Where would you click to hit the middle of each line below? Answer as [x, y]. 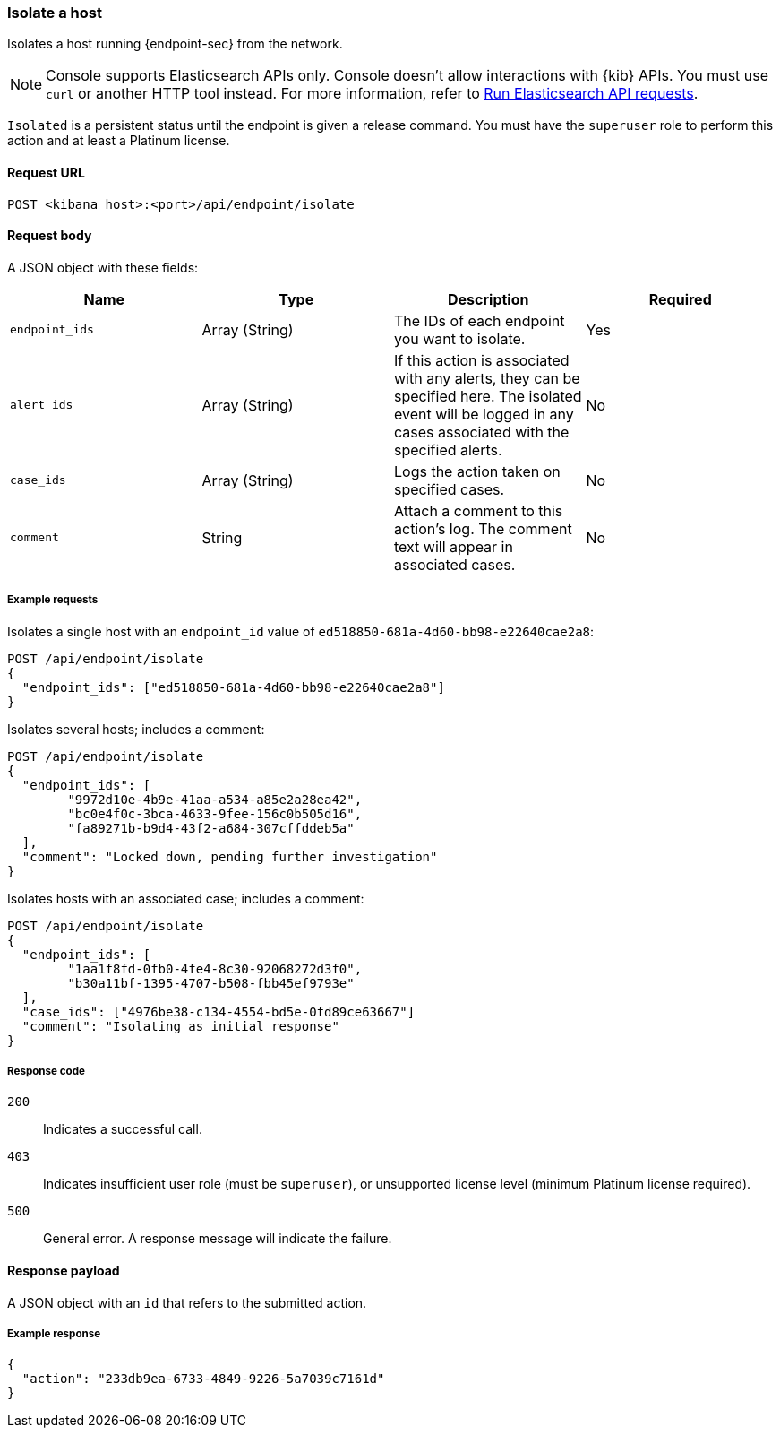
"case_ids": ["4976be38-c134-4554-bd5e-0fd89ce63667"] [219, 1011]
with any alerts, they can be [487, 378]
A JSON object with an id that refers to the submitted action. [187, 1302]
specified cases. [450, 489]
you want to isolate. [460, 338]
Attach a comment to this [479, 510]
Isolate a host [55, 13]
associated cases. [455, 564]
